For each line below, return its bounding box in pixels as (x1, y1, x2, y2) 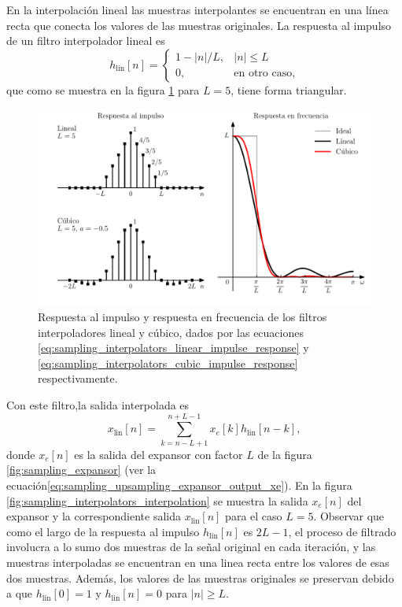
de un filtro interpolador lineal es (6, 32, 165, 49)
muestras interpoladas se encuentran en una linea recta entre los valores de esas (6, 553, 389, 570)
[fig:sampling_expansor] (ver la (6, 461, 157, 478)
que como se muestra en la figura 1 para (6, 81, 200, 98)
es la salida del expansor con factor (74, 446, 243, 462)
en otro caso (234, 68, 293, 80)
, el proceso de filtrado (288, 523, 396, 539)
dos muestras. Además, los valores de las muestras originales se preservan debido (6, 569, 394, 586)
